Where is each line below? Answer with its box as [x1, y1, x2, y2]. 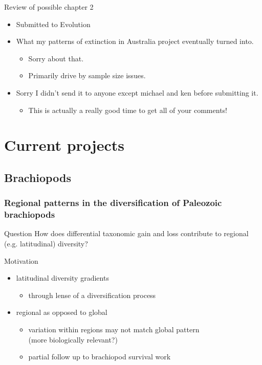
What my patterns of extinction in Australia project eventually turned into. [16, 36, 254, 47]
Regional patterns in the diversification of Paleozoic [4, 196, 222, 209]
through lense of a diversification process [28, 289, 156, 300]
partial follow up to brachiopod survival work [28, 351, 171, 362]
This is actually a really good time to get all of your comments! [28, 104, 227, 115]
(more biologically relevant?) [28, 334, 118, 345]
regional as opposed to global [16, 307, 107, 317]
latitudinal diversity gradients [16, 272, 109, 283]
